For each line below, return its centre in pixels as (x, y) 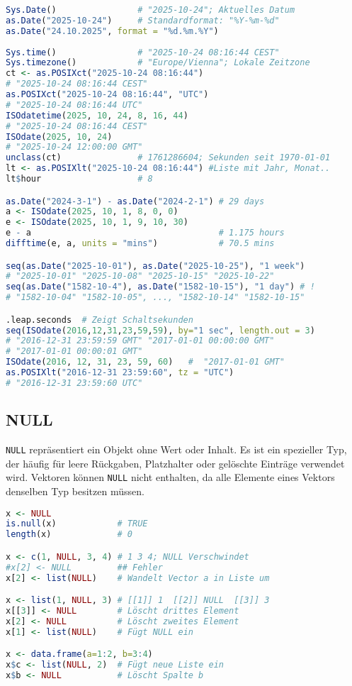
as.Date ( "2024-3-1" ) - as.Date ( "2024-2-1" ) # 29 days (135, 201)
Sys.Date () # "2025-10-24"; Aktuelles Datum (151, 10)
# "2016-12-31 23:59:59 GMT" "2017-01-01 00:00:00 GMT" (140, 341)
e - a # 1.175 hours (145, 233)
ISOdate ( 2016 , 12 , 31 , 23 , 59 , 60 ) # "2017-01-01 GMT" (145, 362)
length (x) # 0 (69, 535)
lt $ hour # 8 (79, 179)
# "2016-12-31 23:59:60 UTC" (74, 383)
